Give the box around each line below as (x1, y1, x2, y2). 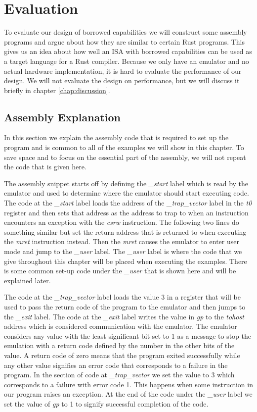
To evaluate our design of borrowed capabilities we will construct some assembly (4, 27, 247, 37)
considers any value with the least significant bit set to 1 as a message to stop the (4, 330, 251, 341)
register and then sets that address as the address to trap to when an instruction (4, 207, 249, 217)
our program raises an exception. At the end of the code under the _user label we (4, 389, 253, 399)
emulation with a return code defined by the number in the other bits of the (4, 340, 235, 351)
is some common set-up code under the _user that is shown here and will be (4, 265, 236, 276)
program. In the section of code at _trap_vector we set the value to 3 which (4, 369, 235, 380)
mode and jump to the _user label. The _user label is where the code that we (4, 246, 242, 257)
